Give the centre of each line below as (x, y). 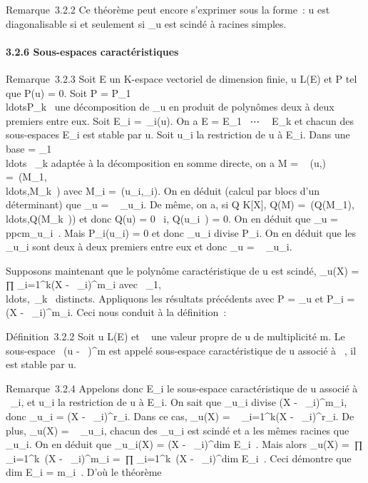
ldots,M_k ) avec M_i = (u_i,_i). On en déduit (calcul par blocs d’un (163, 190)
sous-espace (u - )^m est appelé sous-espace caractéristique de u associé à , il (181, 350)
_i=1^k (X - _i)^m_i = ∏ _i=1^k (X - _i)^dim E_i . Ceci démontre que (179, 458)
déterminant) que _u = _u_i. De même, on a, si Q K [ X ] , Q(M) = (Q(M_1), (180, 204)
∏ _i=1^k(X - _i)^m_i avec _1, (84, 284)
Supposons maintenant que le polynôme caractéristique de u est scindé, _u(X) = (183, 270)
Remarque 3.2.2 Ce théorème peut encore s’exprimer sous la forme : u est (168, 9)
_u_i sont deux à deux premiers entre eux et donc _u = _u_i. (149, 246)
